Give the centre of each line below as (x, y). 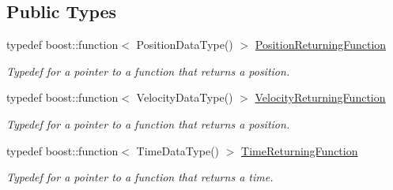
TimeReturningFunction (300, 150)
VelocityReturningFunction (320, 97)
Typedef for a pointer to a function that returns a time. (140, 177)
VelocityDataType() (185, 97)
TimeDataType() (178, 150)
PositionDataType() (185, 45)
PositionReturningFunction (321, 45)
